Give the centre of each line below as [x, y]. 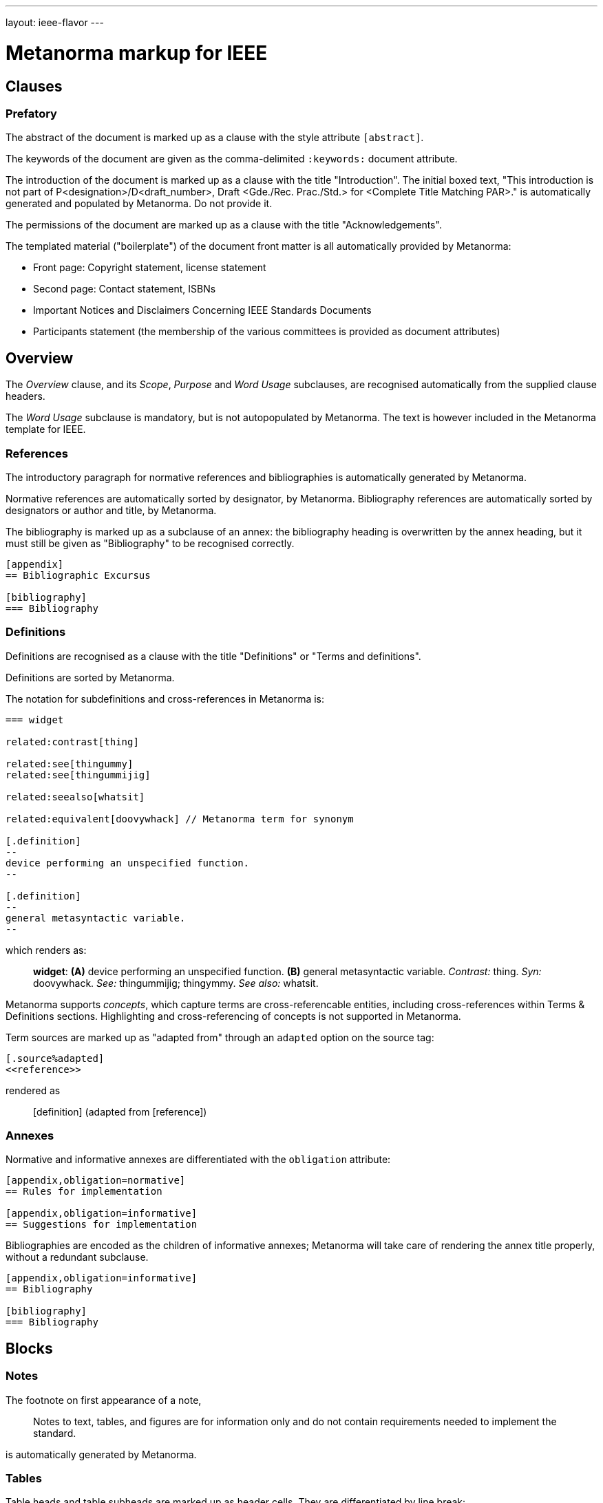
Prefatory [31, 113]
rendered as [33, 1090]
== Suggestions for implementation [102, 1225]
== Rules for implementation [84, 1192]
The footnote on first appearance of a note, [104, 1400]
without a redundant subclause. [77, 1257]
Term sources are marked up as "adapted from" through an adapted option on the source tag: [220, 1037]
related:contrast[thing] [72, 742]
